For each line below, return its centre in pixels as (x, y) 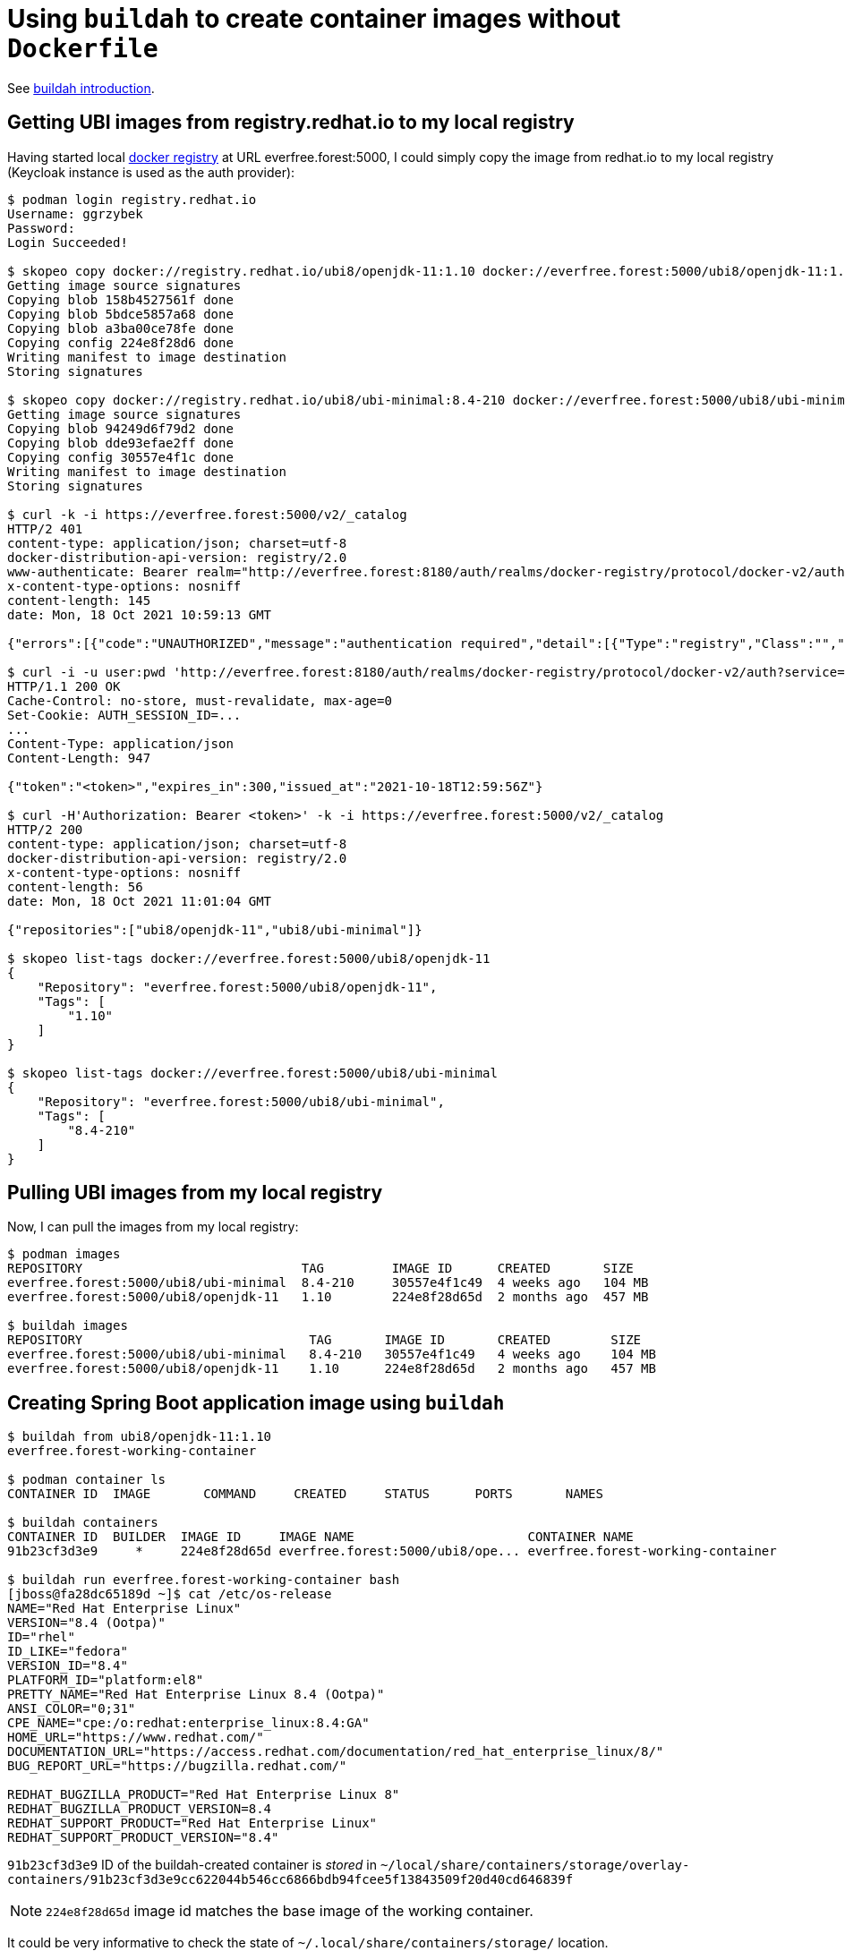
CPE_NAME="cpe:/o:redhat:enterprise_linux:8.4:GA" (188, 1723)
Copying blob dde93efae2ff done (120, 443)
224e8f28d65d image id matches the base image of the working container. (290, 1911)
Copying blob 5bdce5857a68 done (120, 314)
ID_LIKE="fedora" (68, 1652)
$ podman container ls (87, 1480)
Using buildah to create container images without (314, 19)
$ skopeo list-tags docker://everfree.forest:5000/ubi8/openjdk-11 (249, 958)
